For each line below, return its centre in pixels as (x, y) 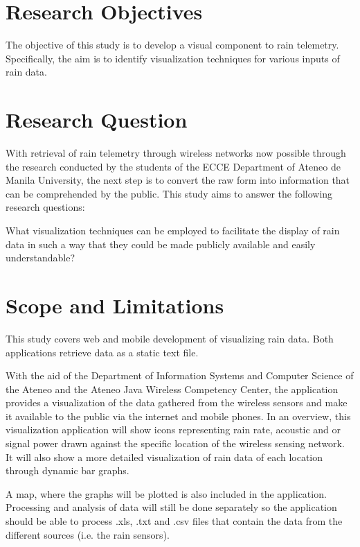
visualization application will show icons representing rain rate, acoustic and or (173, 429)
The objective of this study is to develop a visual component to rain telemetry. (172, 45)
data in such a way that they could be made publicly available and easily (161, 244)
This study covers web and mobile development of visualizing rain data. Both (170, 338)
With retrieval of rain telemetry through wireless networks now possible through (176, 153)
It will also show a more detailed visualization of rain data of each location (164, 457)
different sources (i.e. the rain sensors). (88, 534)
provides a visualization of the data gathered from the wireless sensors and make (177, 402)
